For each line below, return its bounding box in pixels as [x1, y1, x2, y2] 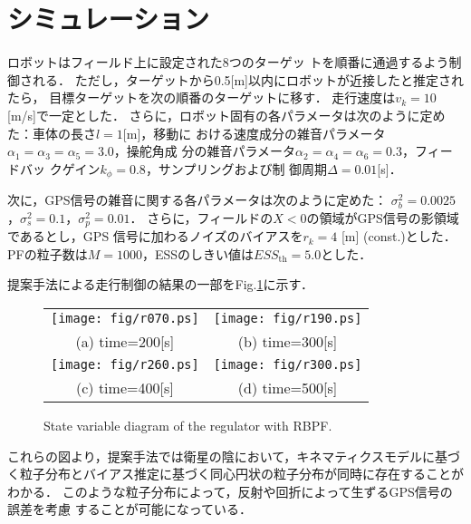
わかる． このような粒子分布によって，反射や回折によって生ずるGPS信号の [7, 481, 453, 500]
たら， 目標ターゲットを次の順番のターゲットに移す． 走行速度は [7, 88, 396, 107]
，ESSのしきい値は [141, 244, 255, 263]
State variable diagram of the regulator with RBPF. [43, 415, 332, 434]
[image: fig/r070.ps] [51, 310, 199, 325]
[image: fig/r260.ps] [51, 356, 199, 372]
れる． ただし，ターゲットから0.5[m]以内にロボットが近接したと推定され [32, 70, 464, 89]
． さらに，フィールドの [130, 208, 274, 227]
